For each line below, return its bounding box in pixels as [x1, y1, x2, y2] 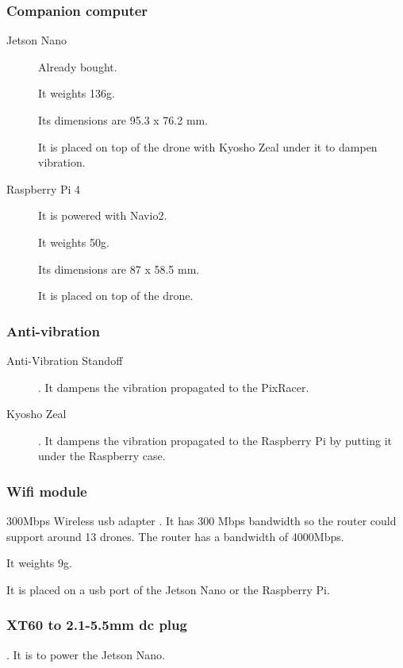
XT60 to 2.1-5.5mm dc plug [6, 615, 187, 635]
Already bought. [38, 58, 117, 75]
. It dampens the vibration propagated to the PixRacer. [38, 378, 309, 395]
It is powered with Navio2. [38, 207, 167, 224]
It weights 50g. [38, 233, 109, 250]
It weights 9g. [6, 555, 72, 571]
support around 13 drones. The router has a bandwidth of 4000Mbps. [6, 528, 344, 544]
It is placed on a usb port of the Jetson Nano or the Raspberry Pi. [6, 581, 330, 597]
